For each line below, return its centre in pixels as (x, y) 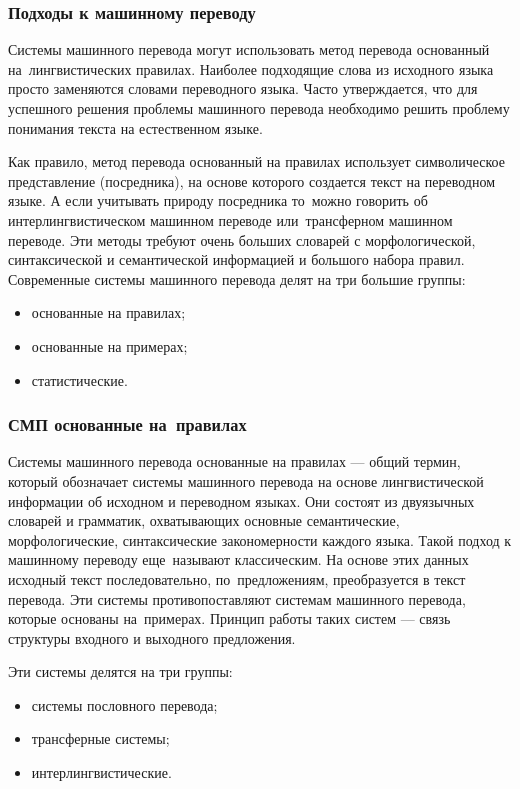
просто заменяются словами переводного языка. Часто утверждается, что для (243, 88)
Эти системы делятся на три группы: (120, 671)
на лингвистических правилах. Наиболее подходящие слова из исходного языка (251, 68)
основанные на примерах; (109, 345)
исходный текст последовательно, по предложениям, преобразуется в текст (237, 578)
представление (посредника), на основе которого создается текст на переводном (252, 180)
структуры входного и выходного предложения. (152, 637)
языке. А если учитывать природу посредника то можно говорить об (218, 200)
